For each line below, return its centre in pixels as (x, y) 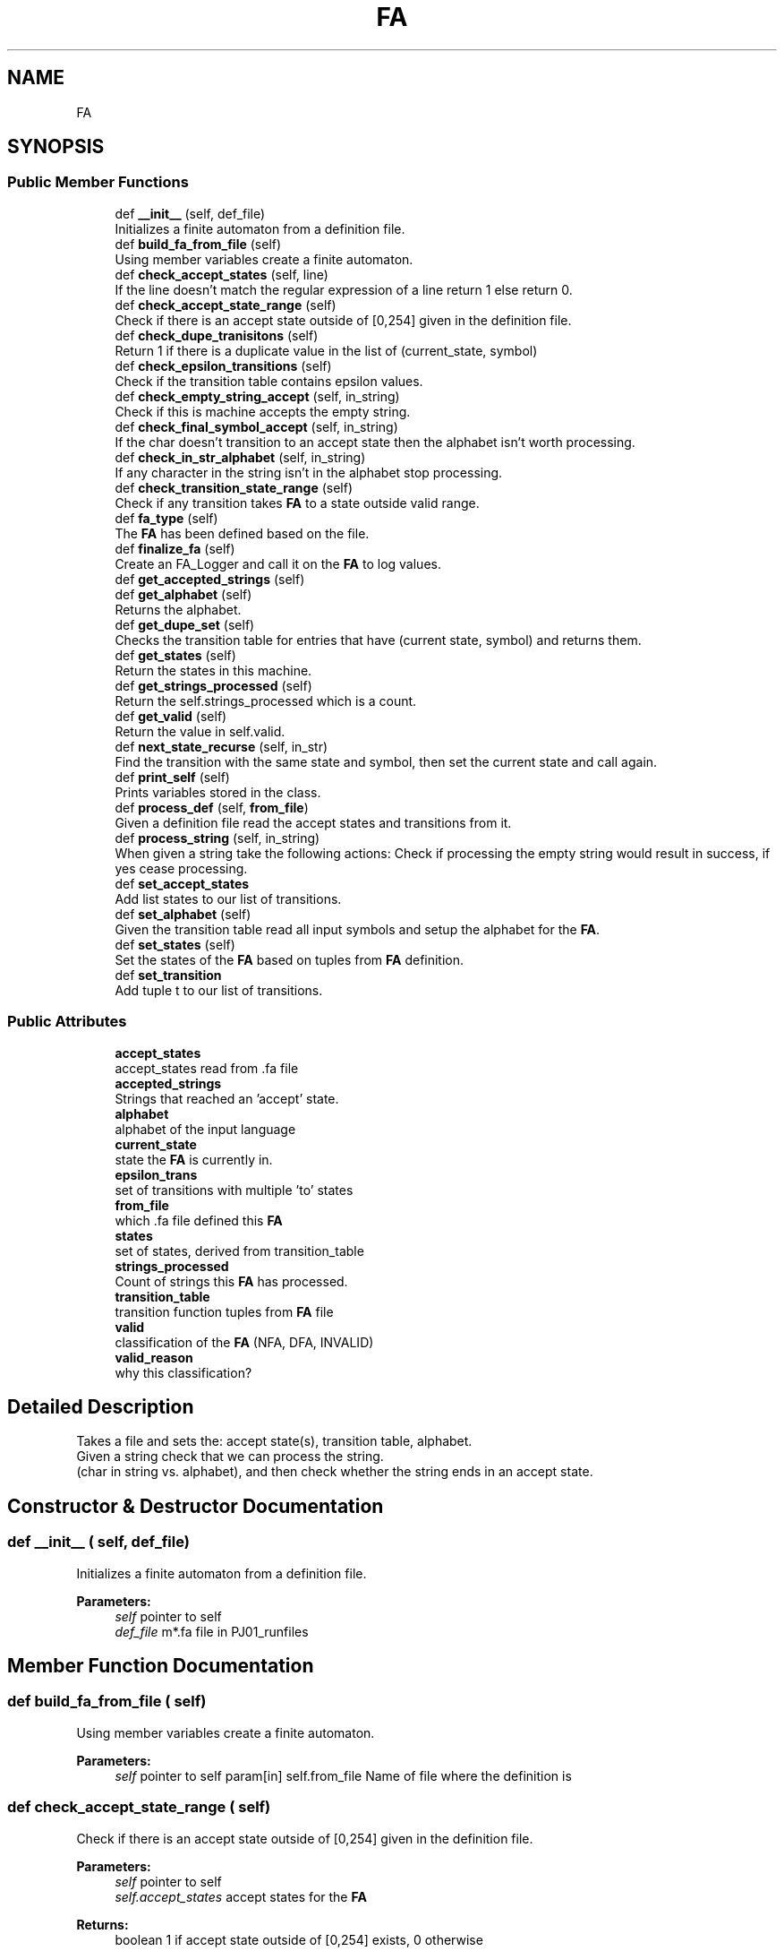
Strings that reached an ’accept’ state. (227, 1098)
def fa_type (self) (166, 518)
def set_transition (168, 975)
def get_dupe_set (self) (185, 624)
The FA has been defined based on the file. (242, 533)
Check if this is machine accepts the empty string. (263, 411)
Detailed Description (101, 1406)
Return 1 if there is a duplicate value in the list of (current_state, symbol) (326, 350)
